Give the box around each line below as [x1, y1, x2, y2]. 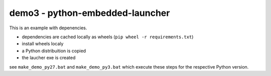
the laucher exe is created [22, 55, 76, 61]
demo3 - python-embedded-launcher [9, 7, 170, 18]
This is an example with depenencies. [9, 25, 87, 31]
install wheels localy [22, 41, 64, 47]
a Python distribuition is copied [22, 48, 86, 54]
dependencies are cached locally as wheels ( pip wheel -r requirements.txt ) [22, 34, 194, 40]
